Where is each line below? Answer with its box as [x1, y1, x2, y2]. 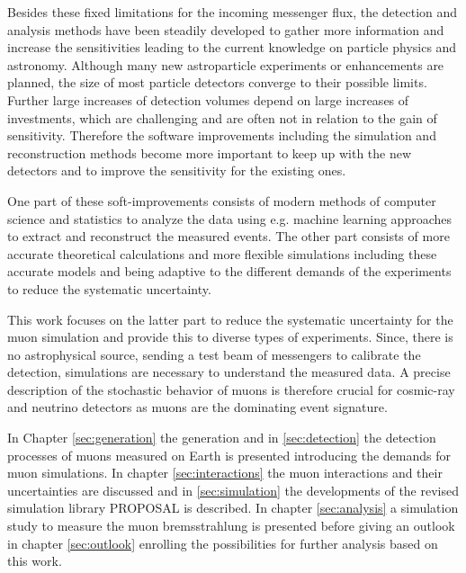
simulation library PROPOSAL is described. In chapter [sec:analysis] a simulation [7, 498, 459, 517]
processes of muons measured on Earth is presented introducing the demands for [7, 445, 451, 464]
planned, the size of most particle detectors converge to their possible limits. [7, 73, 427, 92]
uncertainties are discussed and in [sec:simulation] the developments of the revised [7, 480, 460, 499]
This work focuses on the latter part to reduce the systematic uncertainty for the [7, 309, 453, 328]
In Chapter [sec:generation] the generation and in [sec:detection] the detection [7, 428, 436, 447]
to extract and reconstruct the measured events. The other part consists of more [7, 227, 450, 246]
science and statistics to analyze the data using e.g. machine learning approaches [7, 209, 453, 228]
